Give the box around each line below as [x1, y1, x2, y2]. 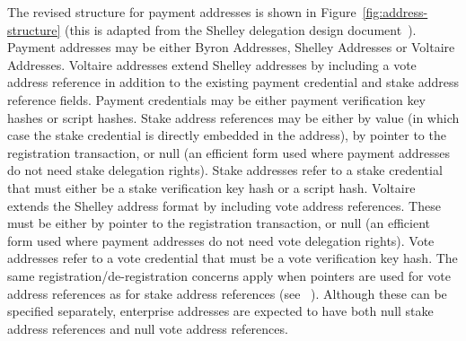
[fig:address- [362, 3, 428, 21]
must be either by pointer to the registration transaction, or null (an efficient [7, 214, 431, 232]
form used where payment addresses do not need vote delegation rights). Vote [7, 231, 435, 249]
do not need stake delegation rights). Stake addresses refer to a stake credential [7, 161, 443, 179]
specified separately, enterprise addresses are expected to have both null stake [7, 302, 434, 320]
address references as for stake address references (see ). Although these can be [7, 284, 447, 302]
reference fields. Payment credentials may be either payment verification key [7, 90, 426, 109]
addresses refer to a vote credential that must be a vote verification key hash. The [7, 249, 458, 267]
